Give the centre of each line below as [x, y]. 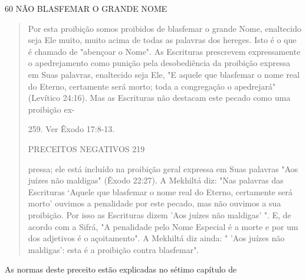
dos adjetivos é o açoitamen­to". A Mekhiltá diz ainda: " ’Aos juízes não [156, 238]
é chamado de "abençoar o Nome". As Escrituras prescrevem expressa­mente [164, 51]
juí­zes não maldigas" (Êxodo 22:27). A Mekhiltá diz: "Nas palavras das [156, 180]
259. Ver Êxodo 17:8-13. [71, 129]
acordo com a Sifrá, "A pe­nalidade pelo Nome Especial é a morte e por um [163, 226]
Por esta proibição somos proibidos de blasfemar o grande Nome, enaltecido [164, 28]
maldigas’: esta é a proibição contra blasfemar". [113, 249]
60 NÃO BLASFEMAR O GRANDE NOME [86, 8]
